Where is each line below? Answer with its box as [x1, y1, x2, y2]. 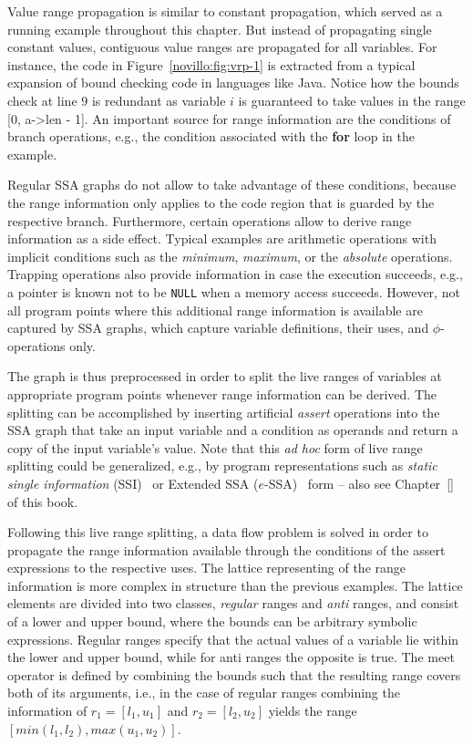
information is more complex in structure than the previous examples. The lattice [7, 575, 463, 595]
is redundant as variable [91, 90, 226, 109]
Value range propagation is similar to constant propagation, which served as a [7, 2, 443, 20]
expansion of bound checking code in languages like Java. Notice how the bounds [7, 73, 459, 92]
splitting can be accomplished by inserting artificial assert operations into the [7, 402, 440, 421]
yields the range [268, 701, 357, 720]
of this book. [7, 491, 78, 511]
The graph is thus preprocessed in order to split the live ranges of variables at [7, 367, 442, 386]
